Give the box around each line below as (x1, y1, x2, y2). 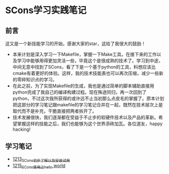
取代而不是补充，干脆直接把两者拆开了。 (12, 108, 97, 114)
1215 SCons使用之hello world (12, 162, 66, 169)
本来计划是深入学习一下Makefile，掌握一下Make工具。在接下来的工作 (12, 51, 157, 57)
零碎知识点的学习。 (17, 77, 57, 82)
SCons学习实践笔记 (5, 5, 87, 16)
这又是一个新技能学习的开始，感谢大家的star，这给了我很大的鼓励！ (5, 41, 146, 46)
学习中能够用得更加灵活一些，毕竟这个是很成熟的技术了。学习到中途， (17, 57, 163, 64)
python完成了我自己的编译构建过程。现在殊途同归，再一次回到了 (12, 89, 147, 95)
